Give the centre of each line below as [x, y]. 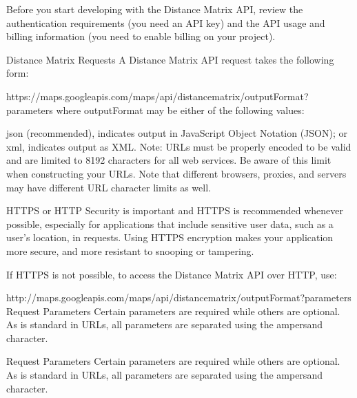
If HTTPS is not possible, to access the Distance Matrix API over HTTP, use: [172, 274]
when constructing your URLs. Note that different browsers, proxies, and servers [176, 173]
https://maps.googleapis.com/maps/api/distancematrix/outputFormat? [157, 96]
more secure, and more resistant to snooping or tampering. [130, 250]
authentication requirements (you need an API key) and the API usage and [166, 22]
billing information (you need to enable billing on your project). [141, 36]
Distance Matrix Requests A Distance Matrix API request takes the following [170, 59]
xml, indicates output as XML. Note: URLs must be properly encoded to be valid [179, 146]
